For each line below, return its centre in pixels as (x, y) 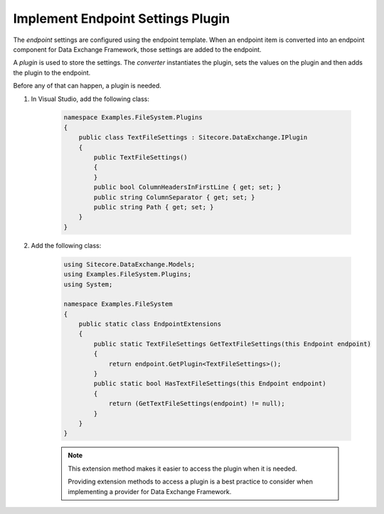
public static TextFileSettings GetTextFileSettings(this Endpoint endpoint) (232, 344)
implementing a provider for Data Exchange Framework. (150, 491)
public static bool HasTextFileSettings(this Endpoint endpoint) (210, 384)
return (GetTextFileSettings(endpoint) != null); (197, 404)
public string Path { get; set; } (154, 207)
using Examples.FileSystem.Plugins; (128, 274)
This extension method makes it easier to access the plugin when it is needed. (183, 469)
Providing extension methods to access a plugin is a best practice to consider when (190, 482)
